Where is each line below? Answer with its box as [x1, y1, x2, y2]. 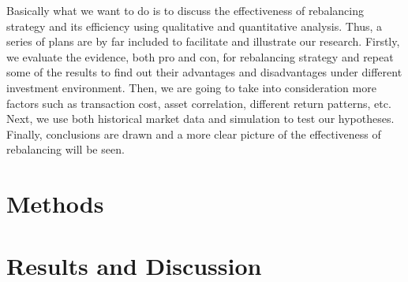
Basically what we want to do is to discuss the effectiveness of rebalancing [6, 2, 364, 18]
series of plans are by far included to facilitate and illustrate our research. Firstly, [6, 33, 400, 50]
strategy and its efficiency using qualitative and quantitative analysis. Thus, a [6, 17, 383, 34]
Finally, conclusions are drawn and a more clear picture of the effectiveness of [6, 125, 381, 142]
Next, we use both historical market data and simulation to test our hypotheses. [6, 110, 395, 127]
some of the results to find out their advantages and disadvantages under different [6, 64, 402, 80]
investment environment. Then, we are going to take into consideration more [6, 79, 376, 95]
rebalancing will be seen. [6, 141, 125, 158]
